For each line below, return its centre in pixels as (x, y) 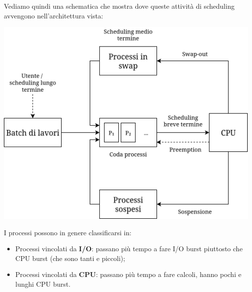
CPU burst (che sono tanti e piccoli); (70, 258)
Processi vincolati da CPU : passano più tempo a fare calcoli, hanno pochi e (128, 274)
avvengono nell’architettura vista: (54, 15)
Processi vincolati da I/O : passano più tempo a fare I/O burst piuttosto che (129, 249)
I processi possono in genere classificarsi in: (68, 232)
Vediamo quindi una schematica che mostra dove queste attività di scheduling (119, 6)
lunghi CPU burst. (43, 284)
